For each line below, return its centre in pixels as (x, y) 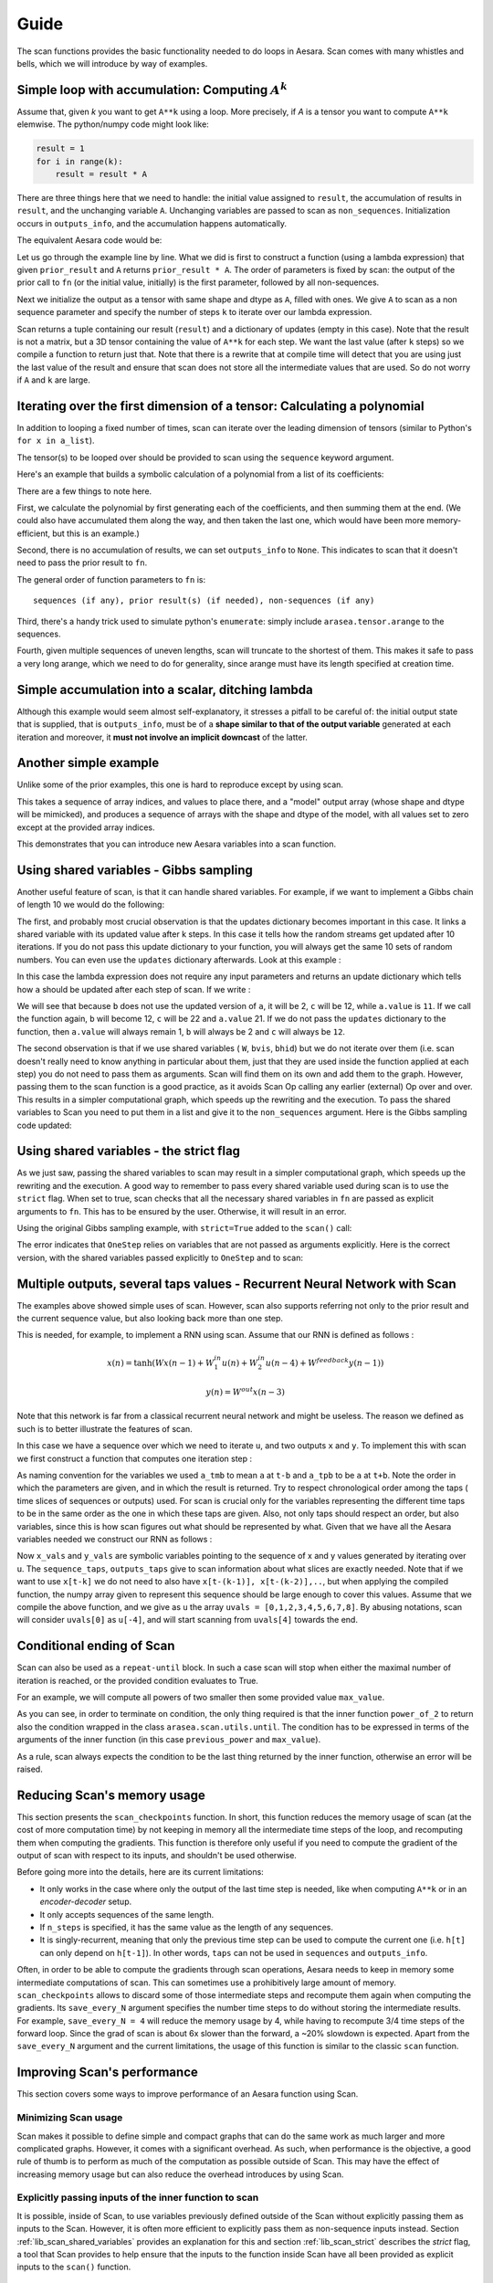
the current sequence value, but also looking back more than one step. (150, 1319)
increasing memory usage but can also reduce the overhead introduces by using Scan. (180, 2174)
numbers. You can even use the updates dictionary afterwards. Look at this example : (179, 960)
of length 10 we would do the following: (90, 905)
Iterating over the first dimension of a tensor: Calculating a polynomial (220, 406)
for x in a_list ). (56, 441)
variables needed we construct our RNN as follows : (115, 1539)
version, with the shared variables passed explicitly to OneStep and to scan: (160, 1257)
